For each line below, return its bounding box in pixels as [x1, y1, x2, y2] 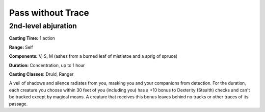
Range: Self [9, 44, 33, 50]
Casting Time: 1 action [9, 35, 55, 41]
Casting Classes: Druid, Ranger [9, 71, 74, 77]
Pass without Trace [9, 7, 89, 18]
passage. [9, 101, 28, 107]
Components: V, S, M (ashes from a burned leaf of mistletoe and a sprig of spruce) [9, 53, 178, 59]
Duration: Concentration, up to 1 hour [9, 62, 85, 68]
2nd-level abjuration [9, 22, 77, 30]
